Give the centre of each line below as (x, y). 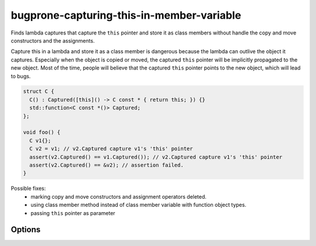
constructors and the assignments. (53, 40)
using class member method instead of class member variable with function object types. (139, 205)
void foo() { (42, 132)
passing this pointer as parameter (73, 213)
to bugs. (21, 76)
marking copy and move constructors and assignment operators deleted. (119, 196)
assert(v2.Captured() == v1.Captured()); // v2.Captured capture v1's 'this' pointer (156, 157)
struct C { (39, 91)
